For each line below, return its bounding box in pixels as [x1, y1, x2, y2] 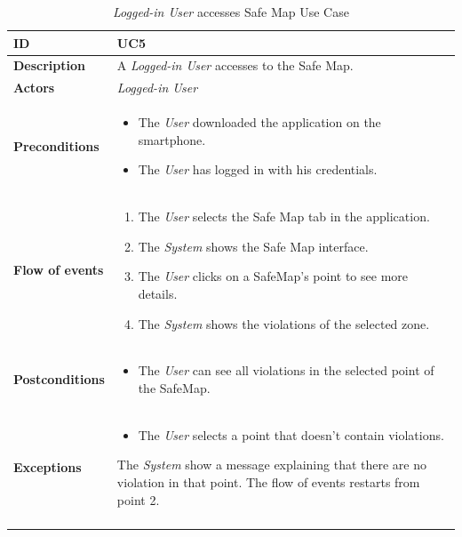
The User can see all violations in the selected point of [138, 361, 434, 380]
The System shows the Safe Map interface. [138, 236, 369, 255]
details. [138, 284, 178, 302]
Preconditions [13, 136, 100, 155]
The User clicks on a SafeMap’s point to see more [138, 267, 408, 285]
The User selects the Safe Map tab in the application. [138, 207, 430, 226]
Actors [13, 78, 55, 97]
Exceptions [13, 458, 82, 477]
